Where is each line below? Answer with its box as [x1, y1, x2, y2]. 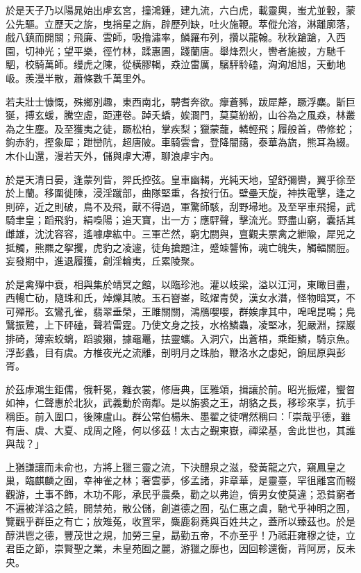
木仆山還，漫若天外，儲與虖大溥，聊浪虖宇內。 [6, 148, 219, 163]
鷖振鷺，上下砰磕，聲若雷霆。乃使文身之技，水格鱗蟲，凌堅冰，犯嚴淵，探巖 [6, 317, 355, 332]
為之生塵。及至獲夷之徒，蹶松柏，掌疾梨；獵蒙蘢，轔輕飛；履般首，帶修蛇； [6, 121, 355, 135]
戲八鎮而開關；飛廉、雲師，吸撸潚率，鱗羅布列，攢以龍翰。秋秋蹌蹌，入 [6, 30, 336, 44]
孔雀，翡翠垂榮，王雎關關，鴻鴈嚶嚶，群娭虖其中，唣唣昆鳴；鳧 [63, 304, 355, 318]
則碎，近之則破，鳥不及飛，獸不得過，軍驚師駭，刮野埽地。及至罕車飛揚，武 [6, 199, 355, 213]
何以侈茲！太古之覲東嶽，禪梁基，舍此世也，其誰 [131, 422, 355, 437]
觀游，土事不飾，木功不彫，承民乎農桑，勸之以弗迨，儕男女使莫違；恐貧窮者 [6, 487, 355, 501]
